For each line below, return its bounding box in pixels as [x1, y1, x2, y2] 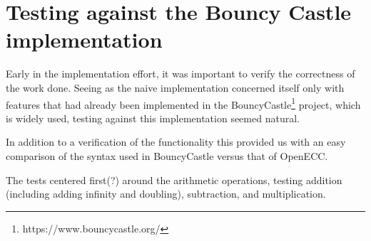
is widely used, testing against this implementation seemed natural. [6, 110, 300, 125]
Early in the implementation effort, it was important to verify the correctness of [6, 66, 355, 81]
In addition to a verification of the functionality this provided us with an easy [6, 134, 346, 149]
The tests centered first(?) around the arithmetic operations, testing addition [6, 172, 342, 187]
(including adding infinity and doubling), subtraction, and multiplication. [6, 186, 326, 201]
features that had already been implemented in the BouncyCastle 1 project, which [6, 95, 361, 112]
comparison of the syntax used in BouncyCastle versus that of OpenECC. [6, 148, 328, 163]
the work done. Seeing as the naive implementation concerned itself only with [6, 80, 345, 95]
